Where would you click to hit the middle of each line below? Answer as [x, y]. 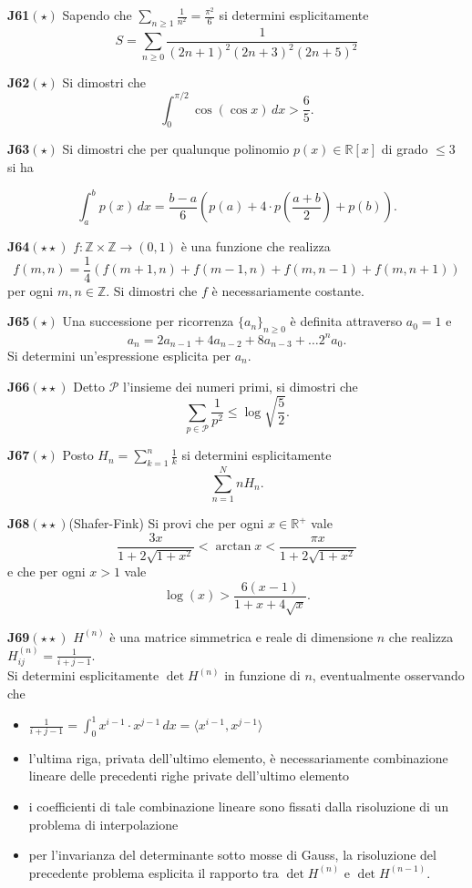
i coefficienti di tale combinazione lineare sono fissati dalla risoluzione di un [239, 806]
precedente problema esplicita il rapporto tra [154, 872]
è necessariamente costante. [288, 290]
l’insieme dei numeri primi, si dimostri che [241, 386]
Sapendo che [97, 15]
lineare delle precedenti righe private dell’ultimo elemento [189, 776]
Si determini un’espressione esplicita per [119, 355]
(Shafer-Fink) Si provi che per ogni [166, 523]
